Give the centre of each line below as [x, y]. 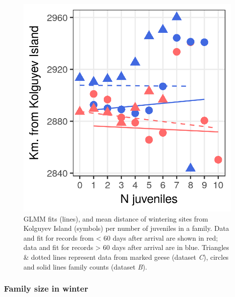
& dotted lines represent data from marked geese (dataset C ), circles [126, 257]
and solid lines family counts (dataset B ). [85, 266]
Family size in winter [46, 288]
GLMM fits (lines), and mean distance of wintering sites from [116, 218]
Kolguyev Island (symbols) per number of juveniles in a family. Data [126, 228]
